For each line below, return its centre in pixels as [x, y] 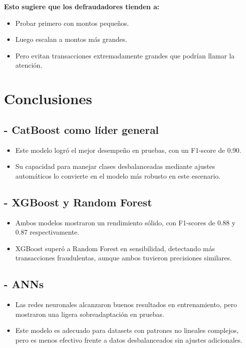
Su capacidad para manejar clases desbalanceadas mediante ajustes [115, 166]
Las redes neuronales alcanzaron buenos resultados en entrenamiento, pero [126, 304]
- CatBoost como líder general [81, 129]
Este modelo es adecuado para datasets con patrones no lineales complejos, [127, 330]
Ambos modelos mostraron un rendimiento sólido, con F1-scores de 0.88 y [125, 222]
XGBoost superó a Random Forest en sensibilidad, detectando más [115, 248]
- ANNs [24, 284]
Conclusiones [48, 99]
